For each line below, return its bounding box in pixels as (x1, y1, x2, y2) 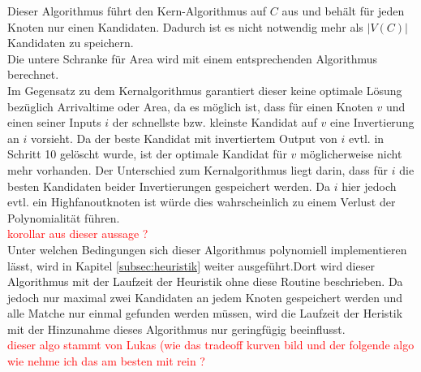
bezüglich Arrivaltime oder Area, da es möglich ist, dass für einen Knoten (7, 97, 373, 115)
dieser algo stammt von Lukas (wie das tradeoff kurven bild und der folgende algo (7, 336, 415, 353)
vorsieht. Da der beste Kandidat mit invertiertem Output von (30, 129, 337, 146)
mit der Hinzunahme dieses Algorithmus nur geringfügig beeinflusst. (7, 320, 346, 337)
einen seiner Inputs (7, 114, 101, 131)
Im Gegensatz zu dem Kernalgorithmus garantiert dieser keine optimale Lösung (7, 81, 402, 98)
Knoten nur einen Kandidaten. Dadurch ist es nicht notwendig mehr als (7, 18, 363, 35)
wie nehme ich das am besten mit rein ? (7, 353, 205, 370)
